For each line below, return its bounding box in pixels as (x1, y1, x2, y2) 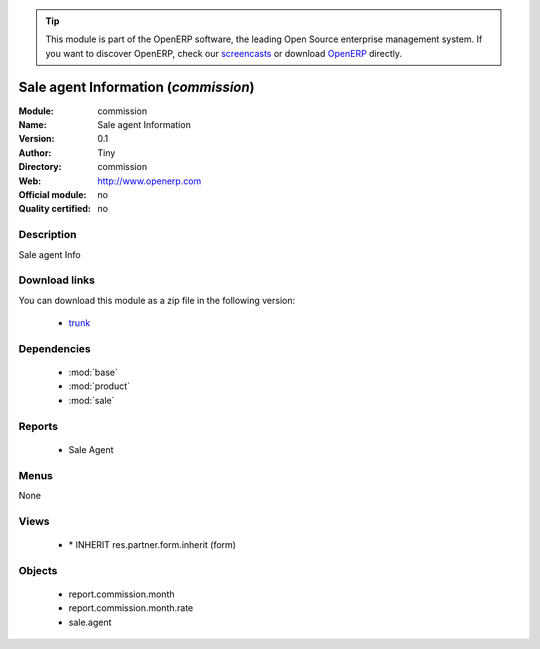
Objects (18, 563, 58, 577)
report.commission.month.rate (68, 602, 194, 614)
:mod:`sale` (68, 394, 115, 406)
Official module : (18, 189, 87, 201)
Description (18, 228, 77, 242)
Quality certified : (18, 203, 92, 215)
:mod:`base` (68, 366, 119, 379)
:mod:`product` (68, 380, 130, 392)
